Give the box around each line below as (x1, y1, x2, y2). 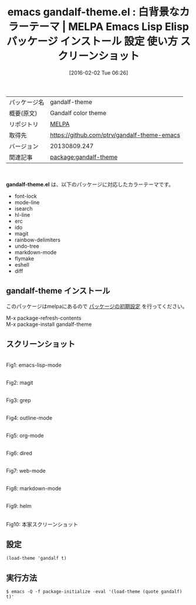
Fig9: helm (6, 502, 32, 509)
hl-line (14, 211, 31, 218)
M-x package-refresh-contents (6, 314, 82, 321)
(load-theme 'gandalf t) (6, 556, 67, 562)
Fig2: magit (6, 379, 33, 386)
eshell (14, 261, 29, 268)
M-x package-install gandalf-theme (6, 321, 92, 328)
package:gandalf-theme (49, 153, 118, 161)
